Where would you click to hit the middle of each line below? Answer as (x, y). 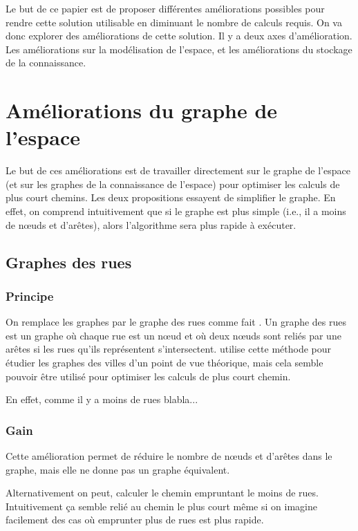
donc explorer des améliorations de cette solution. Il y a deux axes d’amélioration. (179, 36)
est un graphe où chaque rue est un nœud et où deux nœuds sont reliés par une (173, 335)
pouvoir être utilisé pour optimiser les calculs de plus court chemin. (148, 376)
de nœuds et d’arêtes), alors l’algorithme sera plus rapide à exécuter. (151, 224)
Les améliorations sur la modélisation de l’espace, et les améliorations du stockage (179, 49)
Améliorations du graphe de (142, 110)
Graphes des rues (69, 262)
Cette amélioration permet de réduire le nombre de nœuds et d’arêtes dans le (169, 456)
